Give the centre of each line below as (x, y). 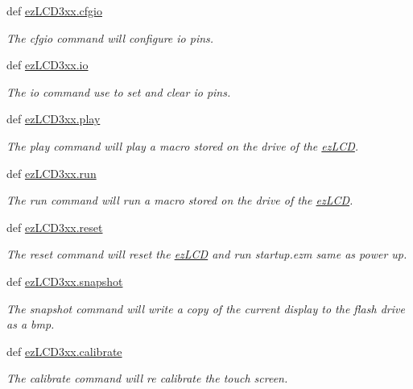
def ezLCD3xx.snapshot (65, 281)
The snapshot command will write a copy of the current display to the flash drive (206, 308)
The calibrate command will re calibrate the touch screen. (147, 378)
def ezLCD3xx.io (47, 65)
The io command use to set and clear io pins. (119, 91)
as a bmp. (31, 324)
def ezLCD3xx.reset (55, 227)
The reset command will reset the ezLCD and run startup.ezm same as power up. (207, 254)
